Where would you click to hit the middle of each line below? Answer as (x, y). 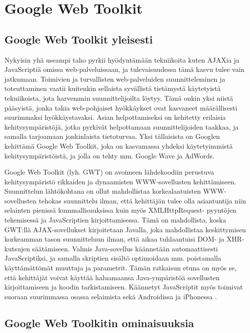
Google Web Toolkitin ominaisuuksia (99, 322)
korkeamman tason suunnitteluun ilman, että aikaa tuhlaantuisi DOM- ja (115, 239)
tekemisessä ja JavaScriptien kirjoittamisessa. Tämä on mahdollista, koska (115, 220)
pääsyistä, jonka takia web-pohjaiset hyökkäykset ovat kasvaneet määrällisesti (121, 107)
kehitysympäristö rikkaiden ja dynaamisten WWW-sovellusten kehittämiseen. (120, 181)
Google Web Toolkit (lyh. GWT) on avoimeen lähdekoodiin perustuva (109, 172)
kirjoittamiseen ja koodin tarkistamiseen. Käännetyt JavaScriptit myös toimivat (124, 287)
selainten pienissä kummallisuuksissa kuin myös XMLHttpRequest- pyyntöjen (121, 210)
